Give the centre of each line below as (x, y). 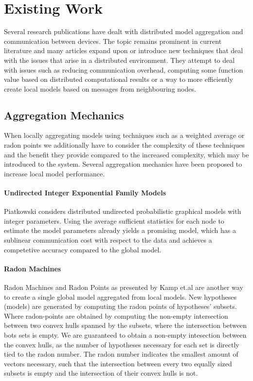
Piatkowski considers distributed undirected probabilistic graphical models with (123, 211)
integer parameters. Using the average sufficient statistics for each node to (114, 220)
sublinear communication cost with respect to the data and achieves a (108, 240)
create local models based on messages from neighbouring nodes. (100, 88)
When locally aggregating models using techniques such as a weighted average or (124, 135)
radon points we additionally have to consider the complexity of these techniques (124, 145)
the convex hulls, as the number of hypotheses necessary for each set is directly (122, 344)
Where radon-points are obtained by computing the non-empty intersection (116, 315)
